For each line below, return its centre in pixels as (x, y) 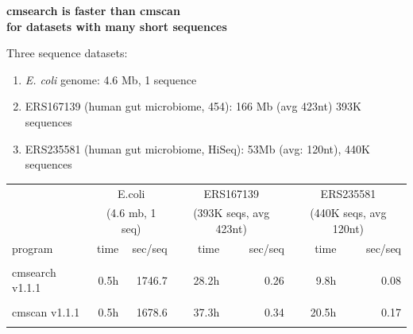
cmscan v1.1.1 (46, 311)
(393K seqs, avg (232, 213)
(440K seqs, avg (348, 213)
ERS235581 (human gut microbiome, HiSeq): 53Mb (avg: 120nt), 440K (197, 148)
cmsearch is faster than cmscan (93, 10)
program (33, 248)
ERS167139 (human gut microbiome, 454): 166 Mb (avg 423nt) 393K (193, 106)
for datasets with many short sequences (117, 26)
